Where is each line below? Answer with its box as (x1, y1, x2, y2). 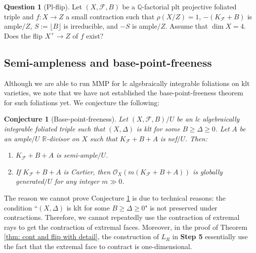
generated (15, 176, 44, 186)
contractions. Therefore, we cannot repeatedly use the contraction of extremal (4, 212, 240, 222)
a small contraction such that (66, 11, 155, 21)
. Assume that (165, 21, 208, 31)
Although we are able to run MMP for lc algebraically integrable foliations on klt (4, 78, 250, 88)
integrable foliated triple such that (4, 123, 105, 133)
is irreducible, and (63, 21, 118, 31)
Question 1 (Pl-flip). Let (4, 1, 82, 11)
